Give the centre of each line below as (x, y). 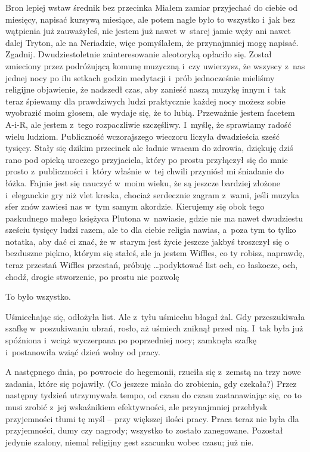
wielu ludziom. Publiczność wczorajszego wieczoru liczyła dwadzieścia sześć (142, 136)
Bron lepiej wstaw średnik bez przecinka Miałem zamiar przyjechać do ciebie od (152, 7)
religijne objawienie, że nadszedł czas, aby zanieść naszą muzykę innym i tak (146, 89)
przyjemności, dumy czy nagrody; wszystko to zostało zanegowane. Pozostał (144, 430)
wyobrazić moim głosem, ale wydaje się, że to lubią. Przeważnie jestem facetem (150, 113)
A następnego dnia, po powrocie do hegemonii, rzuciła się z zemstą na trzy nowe (153, 372)
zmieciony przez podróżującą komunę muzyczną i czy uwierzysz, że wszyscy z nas (155, 65)
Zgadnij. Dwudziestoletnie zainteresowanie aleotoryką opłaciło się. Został (139, 54)
